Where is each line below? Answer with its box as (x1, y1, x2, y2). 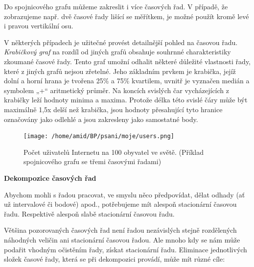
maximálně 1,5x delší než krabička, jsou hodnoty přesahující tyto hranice (4, 104, 223, 114)
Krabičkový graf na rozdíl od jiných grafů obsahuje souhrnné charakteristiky (4, 47, 231, 57)
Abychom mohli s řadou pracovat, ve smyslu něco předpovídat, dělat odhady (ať (4, 189, 245, 199)
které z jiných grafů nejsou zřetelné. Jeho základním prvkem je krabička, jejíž (4, 66, 236, 76)
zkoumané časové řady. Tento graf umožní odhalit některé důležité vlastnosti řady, (4, 56, 251, 66)
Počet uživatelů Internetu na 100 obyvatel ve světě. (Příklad (23, 146, 204, 157)
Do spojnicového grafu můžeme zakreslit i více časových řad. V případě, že (4, 1, 228, 11)
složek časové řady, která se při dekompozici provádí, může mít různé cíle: (4, 254, 225, 264)
